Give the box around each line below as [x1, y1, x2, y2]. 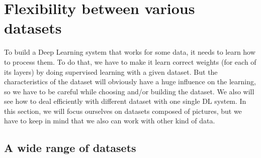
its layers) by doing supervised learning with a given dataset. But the [4, 66, 218, 77]
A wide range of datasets [4, 140, 136, 155]
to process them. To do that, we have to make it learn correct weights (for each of [4, 56, 256, 67]
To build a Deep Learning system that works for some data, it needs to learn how [4, 47, 255, 57]
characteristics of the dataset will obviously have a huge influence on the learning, [4, 76, 256, 87]
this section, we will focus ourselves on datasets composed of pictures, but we [4, 105, 242, 116]
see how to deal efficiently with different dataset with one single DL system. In [4, 96, 246, 106]
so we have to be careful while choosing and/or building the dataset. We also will [4, 86, 254, 96]
